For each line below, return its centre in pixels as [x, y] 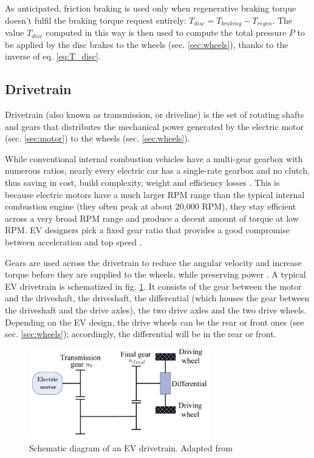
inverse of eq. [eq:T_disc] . [53, 56]
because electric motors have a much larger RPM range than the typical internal [155, 194]
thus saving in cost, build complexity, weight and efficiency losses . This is [142, 182]
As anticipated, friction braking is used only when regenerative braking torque [151, 8]
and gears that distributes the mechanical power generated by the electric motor [154, 126]
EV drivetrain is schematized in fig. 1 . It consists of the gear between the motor [153, 286]
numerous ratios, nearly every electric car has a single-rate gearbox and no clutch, [157, 170]
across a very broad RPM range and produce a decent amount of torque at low [152, 218]
